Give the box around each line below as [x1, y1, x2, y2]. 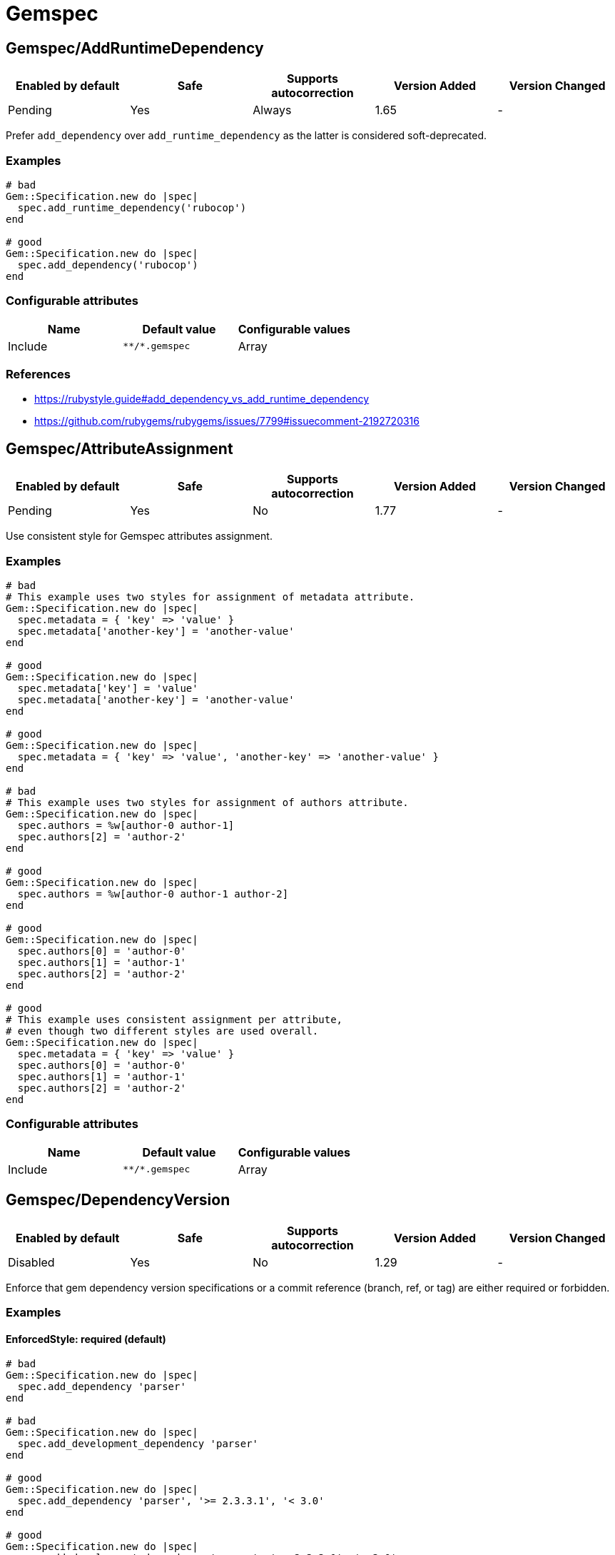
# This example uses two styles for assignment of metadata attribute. [6, 591, 415, 603]
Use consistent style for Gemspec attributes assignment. [6, 530, 273, 543]
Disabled [8, 1254, 55, 1269]
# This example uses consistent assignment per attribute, [6, 1014, 343, 1026]
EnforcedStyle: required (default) [6, 1332, 166, 1345]
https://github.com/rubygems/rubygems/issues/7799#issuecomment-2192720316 [34, 415, 420, 428]
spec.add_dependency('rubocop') [17, 258, 198, 271]
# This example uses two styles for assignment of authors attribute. [6, 797, 409, 809]
